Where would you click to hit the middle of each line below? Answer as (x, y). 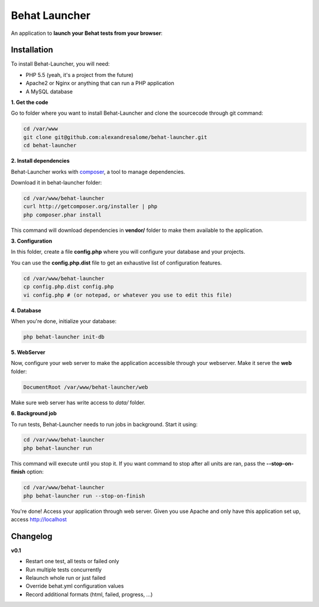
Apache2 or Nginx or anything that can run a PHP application (100, 83)
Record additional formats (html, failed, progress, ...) (89, 594)
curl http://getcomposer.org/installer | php (90, 206)
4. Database (26, 310)
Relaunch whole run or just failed (66, 578)
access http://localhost (39, 519)
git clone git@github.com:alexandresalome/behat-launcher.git (115, 137)
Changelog (32, 536)
